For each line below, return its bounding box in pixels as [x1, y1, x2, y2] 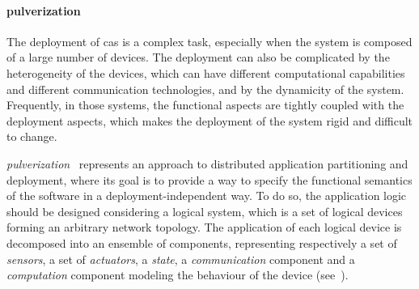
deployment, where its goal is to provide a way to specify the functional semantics [6, 171, 413, 188]
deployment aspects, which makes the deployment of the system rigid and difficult [6, 112, 413, 129]
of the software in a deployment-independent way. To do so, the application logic [6, 187, 407, 204]
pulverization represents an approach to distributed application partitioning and [6, 155, 408, 172]
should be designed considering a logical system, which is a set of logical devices [6, 202, 403, 219]
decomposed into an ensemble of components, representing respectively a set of [6, 234, 397, 251]
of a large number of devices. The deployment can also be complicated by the [6, 49, 390, 66]
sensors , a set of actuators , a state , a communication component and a [6, 250, 355, 267]
